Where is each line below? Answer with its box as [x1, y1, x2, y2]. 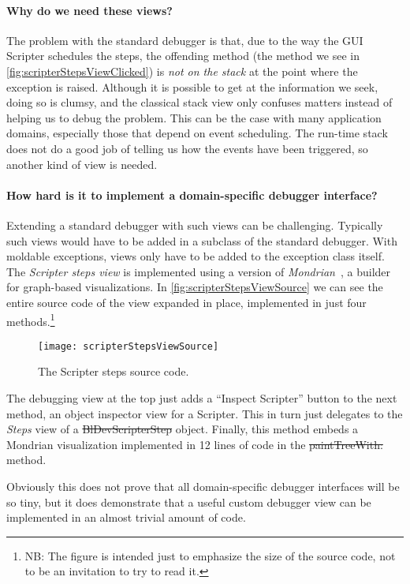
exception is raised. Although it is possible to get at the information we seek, [6, 78, 378, 95]
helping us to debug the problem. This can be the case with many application [6, 109, 382, 125]
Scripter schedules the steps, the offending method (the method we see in [6, 47, 360, 64]
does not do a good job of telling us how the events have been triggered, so [6, 140, 368, 156]
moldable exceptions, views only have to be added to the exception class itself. [6, 248, 385, 264]
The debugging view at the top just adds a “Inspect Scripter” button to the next [6, 390, 397, 406]
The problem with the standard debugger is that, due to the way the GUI [6, 32, 363, 48]
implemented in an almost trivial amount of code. [6, 509, 246, 526]
